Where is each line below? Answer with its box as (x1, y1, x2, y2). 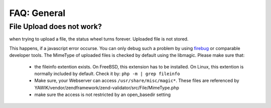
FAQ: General (9, 7, 66, 18)
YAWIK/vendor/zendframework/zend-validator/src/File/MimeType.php (34, 84, 179, 90)
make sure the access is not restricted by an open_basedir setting (34, 91, 171, 97)
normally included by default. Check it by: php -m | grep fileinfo (34, 70, 180, 76)
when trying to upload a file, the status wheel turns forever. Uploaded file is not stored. (9, 36, 189, 42)
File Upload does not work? (9, 22, 102, 31)
